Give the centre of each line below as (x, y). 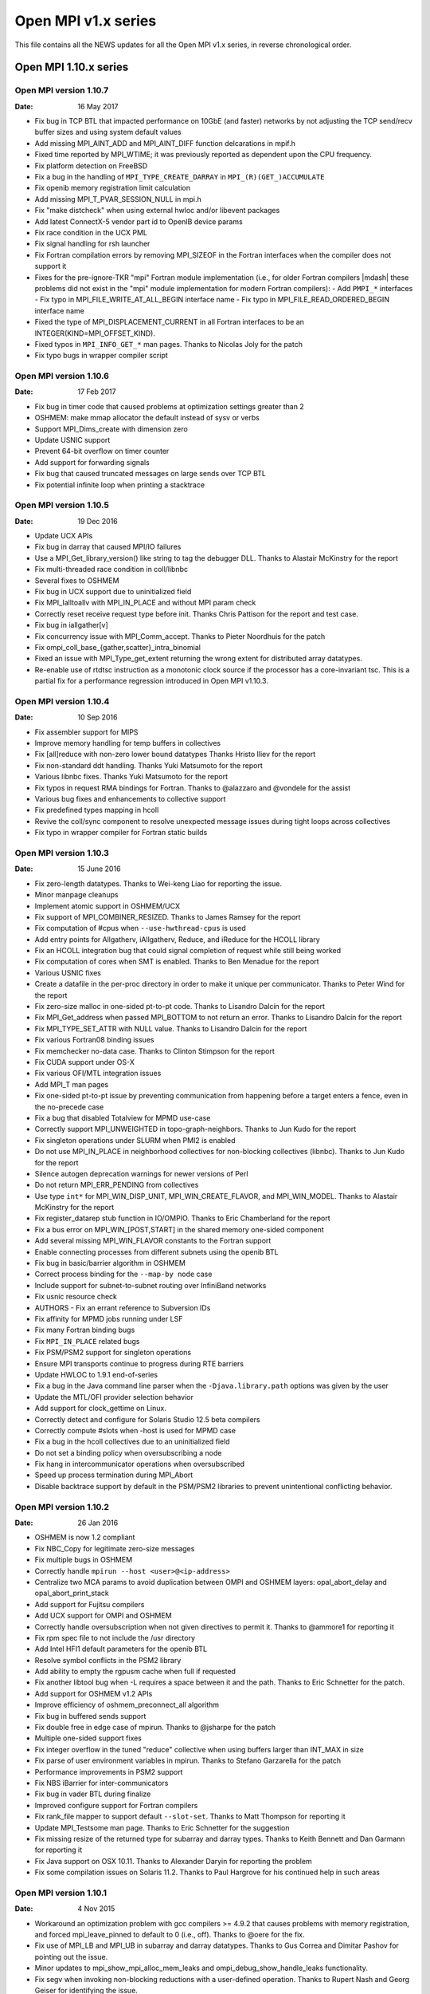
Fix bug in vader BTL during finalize (93, 1794)
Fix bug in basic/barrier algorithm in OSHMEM (110, 1263)
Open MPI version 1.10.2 (62, 1507)
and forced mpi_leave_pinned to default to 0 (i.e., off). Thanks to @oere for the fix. (170, 1935)
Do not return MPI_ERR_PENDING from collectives (117, 1185)
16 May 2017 (98, 106)
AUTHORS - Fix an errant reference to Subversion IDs (123, 1307)
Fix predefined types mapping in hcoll (97, 810)
